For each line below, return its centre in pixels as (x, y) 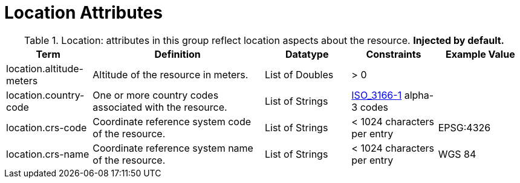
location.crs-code (47, 127)
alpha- (419, 95)
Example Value (480, 54)
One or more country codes (156, 95)
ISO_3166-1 (377, 95)
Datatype (307, 54)
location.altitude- (45, 68)
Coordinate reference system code (172, 121)
